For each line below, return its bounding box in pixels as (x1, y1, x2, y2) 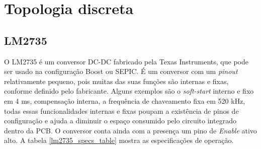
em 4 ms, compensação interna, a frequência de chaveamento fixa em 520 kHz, (4, 95, 245, 106)
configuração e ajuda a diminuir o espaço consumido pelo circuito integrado (4, 115, 236, 126)
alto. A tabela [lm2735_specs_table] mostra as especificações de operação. (4, 135, 234, 145)
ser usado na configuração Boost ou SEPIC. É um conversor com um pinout (4, 66, 238, 77)
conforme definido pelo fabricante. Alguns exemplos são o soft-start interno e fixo (4, 86, 254, 96)
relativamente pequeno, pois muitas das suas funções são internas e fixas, (4, 76, 229, 86)
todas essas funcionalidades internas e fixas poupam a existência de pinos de (4, 105, 239, 116)
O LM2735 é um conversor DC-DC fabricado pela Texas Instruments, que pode (4, 56, 248, 66)
